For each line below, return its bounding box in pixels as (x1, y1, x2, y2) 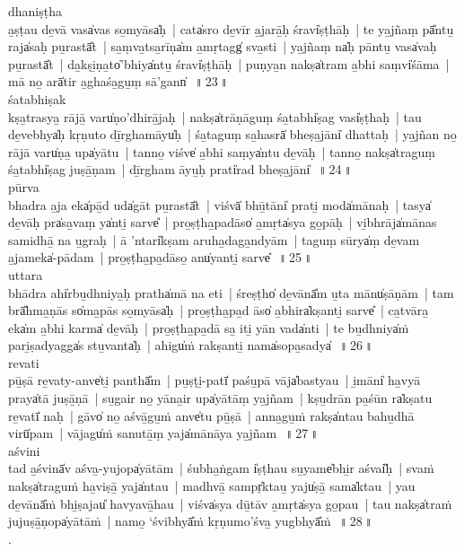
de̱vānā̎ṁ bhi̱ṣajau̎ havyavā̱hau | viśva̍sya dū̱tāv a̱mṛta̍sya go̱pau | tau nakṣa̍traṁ (8, 494, 452, 512)
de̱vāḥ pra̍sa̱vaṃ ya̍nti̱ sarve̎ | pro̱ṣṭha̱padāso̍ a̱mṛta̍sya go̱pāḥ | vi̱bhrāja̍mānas (8, 213, 437, 232)
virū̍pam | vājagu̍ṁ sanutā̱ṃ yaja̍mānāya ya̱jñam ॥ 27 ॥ (8, 424, 320, 442)
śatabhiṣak (8, 89, 66, 108)
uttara (8, 265, 43, 284)
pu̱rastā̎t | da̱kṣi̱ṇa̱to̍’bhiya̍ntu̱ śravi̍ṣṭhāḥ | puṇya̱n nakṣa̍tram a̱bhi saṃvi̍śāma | (8, 54, 450, 73)
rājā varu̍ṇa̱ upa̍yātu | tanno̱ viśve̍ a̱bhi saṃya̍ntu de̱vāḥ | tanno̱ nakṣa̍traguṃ (8, 142, 435, 161)
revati (8, 353, 39, 372)
